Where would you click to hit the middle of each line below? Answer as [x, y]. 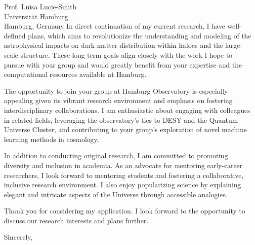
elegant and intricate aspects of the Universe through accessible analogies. [116, 194]
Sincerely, [18, 237]
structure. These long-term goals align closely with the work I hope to [127, 54]
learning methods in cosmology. [51, 139]
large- [234, 45]
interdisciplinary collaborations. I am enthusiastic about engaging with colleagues [127, 110]
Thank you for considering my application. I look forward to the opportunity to [125, 211]
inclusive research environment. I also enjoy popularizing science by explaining [123, 185]
